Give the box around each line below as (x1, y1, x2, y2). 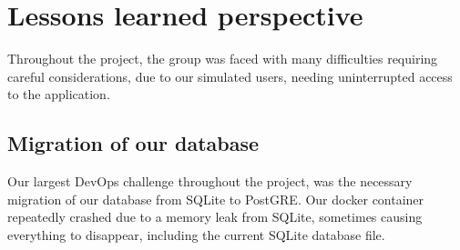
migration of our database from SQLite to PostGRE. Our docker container (7, 189, 424, 208)
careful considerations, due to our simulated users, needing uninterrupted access (7, 66, 453, 85)
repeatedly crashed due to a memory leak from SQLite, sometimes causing (7, 207, 423, 226)
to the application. (7, 85, 110, 104)
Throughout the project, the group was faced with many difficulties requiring (7, 49, 438, 68)
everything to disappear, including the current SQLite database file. (7, 225, 385, 244)
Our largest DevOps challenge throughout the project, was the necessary (7, 172, 413, 191)
